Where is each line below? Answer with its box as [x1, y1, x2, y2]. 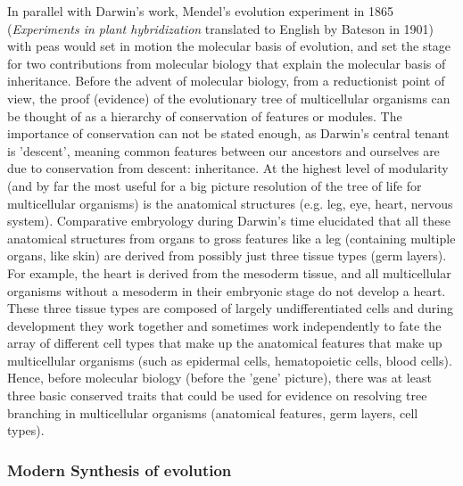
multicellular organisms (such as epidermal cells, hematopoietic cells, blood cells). [7, 350, 452, 369]
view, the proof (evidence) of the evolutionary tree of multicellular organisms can [7, 88, 451, 107]
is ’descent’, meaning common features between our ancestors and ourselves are [7, 141, 440, 160]
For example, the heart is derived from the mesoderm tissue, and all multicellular [7, 263, 451, 282]
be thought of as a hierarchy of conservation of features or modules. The [7, 106, 402, 125]
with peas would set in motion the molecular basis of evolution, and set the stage [7, 37, 451, 55]
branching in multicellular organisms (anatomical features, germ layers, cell [7, 403, 418, 422]
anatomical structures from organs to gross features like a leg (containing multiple [7, 228, 456, 247]
